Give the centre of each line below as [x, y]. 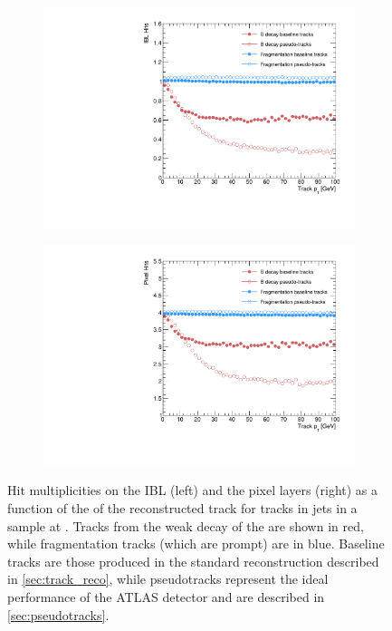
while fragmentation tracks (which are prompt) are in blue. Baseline [196, 544]
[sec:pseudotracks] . [58, 614]
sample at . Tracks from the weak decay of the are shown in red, [186, 525]
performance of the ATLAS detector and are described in [166, 596]
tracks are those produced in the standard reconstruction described [193, 561]
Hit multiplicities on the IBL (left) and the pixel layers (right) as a [193, 490]
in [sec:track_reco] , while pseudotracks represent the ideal [168, 579]
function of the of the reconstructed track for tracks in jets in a [182, 508]
